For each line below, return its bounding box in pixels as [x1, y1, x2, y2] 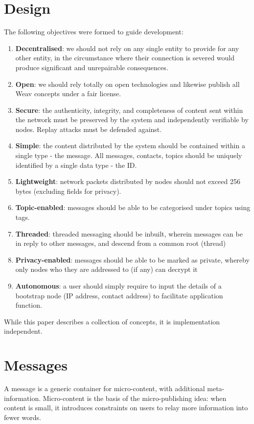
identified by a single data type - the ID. [15, 159, 137, 170]
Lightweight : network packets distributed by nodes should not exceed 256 [15, 176, 240, 186]
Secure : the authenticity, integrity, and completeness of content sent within [15, 105, 243, 115]
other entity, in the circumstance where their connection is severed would [15, 53, 235, 63]
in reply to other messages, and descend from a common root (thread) [15, 238, 226, 248]
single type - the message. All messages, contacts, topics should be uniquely [15, 150, 242, 160]
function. [15, 300, 42, 310]
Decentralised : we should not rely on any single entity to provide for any [15, 43, 239, 53]
